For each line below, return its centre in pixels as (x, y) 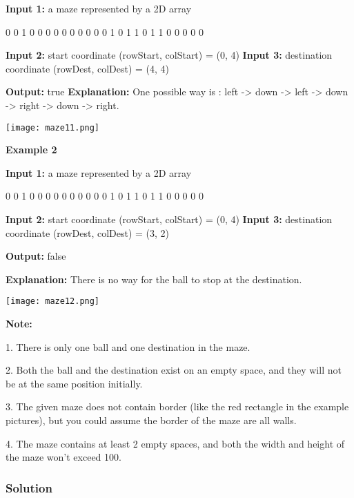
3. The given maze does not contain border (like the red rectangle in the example (177, 406)
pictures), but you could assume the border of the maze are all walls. (151, 420)
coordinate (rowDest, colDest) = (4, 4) (88, 68)
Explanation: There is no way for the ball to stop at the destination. (154, 279)
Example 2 (31, 150)
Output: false (36, 256)
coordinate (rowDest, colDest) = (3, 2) (88, 232)
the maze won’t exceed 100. (63, 457)
